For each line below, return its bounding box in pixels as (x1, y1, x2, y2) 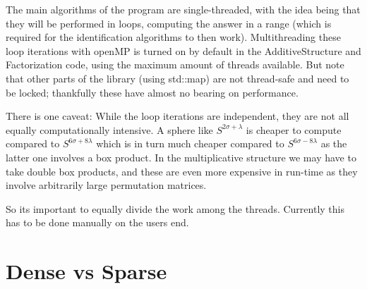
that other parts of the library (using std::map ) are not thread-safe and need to (6, 70, 349, 85)
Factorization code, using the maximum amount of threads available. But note (6, 57, 344, 72)
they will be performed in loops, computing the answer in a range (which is (6, 16, 332, 30)
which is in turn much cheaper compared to (96, 136, 284, 151)
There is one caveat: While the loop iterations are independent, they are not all (6, 109, 349, 123)
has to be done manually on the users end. (6, 215, 189, 230)
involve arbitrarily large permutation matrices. (6, 178, 207, 192)
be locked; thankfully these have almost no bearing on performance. (6, 85, 299, 99)
